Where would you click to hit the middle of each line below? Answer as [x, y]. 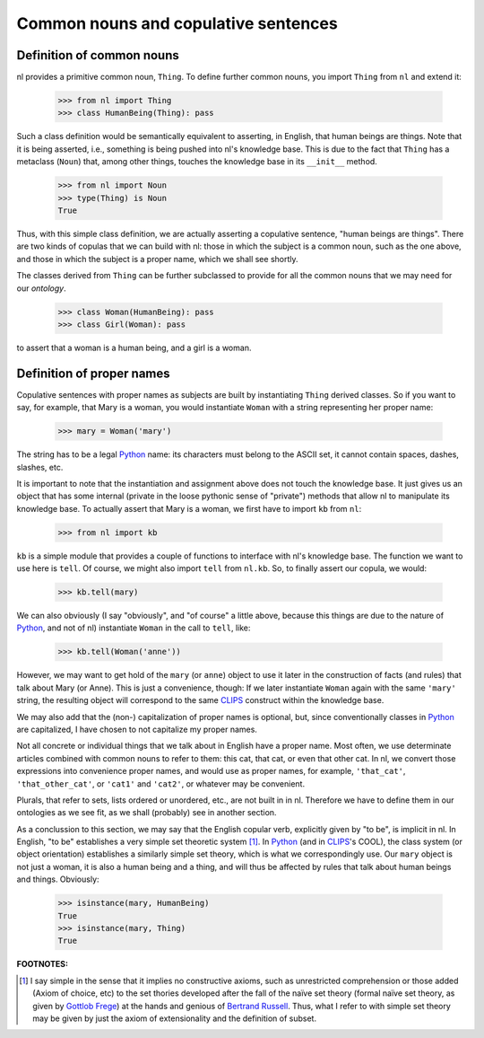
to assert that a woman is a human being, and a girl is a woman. [134, 347]
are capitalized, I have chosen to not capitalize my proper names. [137, 729]
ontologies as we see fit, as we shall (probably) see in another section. [147, 813]
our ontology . [41, 288]
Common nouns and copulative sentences [177, 23]
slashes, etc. [40, 467]
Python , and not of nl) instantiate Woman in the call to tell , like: [134, 628]
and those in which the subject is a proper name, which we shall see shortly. [158, 259]
